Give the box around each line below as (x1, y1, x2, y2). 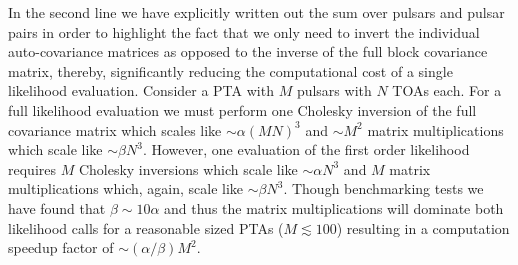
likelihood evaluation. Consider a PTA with (8, 80, 274, 101)
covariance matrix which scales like (8, 119, 222, 140)
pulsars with (296, 80, 372, 101)
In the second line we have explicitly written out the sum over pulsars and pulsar (8, 2, 505, 22)
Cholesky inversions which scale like (78, 158, 298, 179)
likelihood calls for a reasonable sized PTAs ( (8, 217, 284, 238)
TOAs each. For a (392, 80, 502, 101)
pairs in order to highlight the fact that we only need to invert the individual (8, 21, 480, 42)
